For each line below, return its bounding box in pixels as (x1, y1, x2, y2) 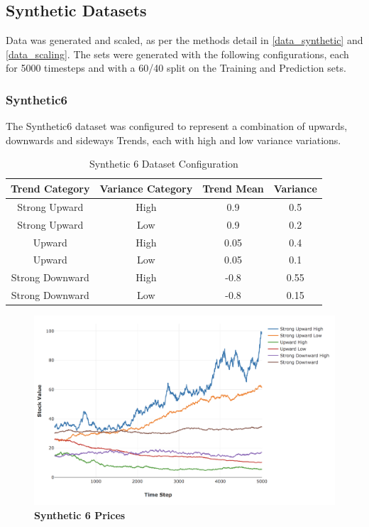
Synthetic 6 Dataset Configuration (89, 156, 238, 171)
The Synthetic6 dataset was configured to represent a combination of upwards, (6, 119, 348, 134)
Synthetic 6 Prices (34, 508, 126, 523)
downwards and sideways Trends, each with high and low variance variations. (6, 132, 341, 147)
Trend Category (11, 180, 90, 195)
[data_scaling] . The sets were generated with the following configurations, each (6, 46, 349, 61)
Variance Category (99, 180, 193, 195)
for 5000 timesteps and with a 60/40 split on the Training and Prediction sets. (6, 60, 346, 75)
